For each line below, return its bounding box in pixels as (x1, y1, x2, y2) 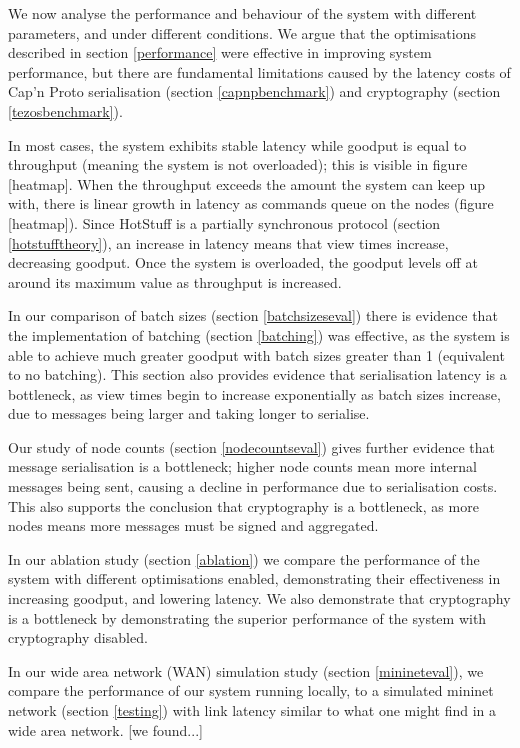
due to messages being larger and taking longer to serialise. (8, 403, 370, 424)
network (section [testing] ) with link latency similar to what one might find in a (8, 700, 497, 720)
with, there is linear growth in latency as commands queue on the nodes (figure (8, 193, 494, 214)
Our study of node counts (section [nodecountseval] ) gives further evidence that (8, 436, 496, 457)
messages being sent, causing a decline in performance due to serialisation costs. (8, 476, 498, 497)
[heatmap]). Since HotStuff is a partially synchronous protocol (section (8, 212, 441, 233)
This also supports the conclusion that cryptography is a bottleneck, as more (8, 495, 479, 516)
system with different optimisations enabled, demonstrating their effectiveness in (8, 568, 501, 589)
